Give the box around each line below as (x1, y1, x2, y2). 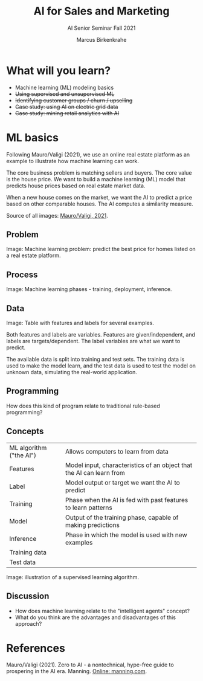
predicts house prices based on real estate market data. (6, 182, 146, 189)
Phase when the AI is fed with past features (65, 495, 188, 504)
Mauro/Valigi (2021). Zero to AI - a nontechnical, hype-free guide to (6, 661, 174, 668)
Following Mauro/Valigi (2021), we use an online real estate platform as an (6, 150, 190, 158)
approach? (14, 620, 42, 627)
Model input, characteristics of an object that (65, 461, 193, 469)
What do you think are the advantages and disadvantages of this (14, 614, 176, 621)
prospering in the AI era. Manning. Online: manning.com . (6, 668, 147, 675)
